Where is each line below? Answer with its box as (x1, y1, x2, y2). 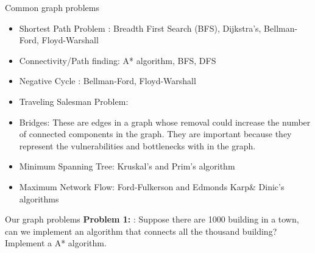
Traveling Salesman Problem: (19, 94, 129, 107)
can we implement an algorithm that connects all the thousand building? (5, 224, 277, 237)
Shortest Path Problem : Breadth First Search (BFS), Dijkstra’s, (19, 21, 261, 34)
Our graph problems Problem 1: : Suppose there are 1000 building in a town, (5, 213, 299, 226)
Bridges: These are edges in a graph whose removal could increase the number (19, 115, 311, 128)
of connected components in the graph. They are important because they (19, 127, 292, 140)
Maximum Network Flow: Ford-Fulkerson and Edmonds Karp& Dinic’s (19, 180, 285, 193)
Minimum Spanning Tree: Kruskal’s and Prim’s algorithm (19, 160, 235, 173)
